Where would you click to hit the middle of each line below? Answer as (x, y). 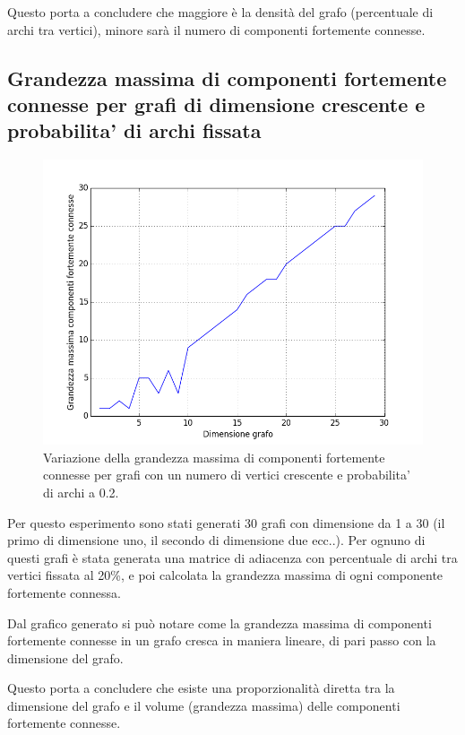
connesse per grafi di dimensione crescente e (216, 104)
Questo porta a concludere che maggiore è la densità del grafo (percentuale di (220, 12)
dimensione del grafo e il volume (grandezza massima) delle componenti (204, 705)
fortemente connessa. (64, 592)
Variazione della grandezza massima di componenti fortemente (214, 457)
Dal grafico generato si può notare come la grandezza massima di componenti (220, 623)
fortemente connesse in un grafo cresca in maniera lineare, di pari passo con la (222, 640)
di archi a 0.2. (81, 492)
